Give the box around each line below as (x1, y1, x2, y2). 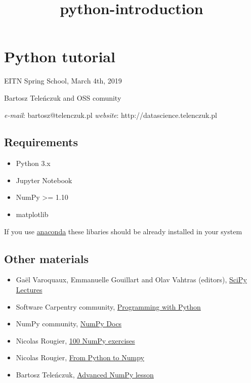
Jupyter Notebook (16, 175, 72, 185)
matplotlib (16, 209, 49, 220)
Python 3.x (16, 158, 51, 168)
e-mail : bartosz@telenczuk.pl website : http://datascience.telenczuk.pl (4, 109, 217, 120)
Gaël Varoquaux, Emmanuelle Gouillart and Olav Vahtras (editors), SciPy (16, 274, 247, 285)
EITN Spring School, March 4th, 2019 (4, 75, 122, 86)
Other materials (4, 250, 89, 266)
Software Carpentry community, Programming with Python (16, 301, 201, 312)
